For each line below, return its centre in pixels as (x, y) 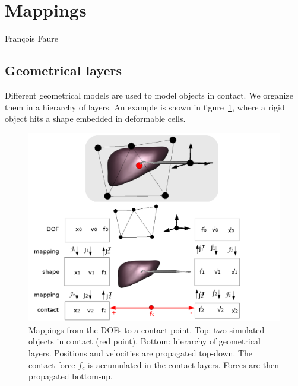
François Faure (32, 38)
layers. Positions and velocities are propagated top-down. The (141, 353)
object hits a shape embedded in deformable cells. (95, 118)
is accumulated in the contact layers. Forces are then (183, 364)
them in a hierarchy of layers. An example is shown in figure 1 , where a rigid (145, 107)
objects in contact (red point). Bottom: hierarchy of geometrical (145, 341)
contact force (52, 364)
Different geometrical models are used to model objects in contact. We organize (149, 95)
